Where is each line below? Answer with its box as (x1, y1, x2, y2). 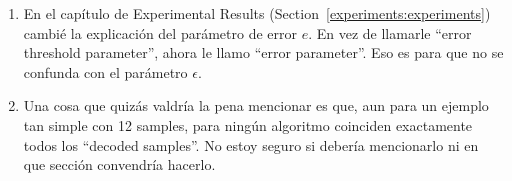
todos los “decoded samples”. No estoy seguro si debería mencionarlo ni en (23, 134, 479, 155)
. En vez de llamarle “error (308, 22, 472, 43)
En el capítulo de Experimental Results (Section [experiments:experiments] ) (23, 3, 491, 23)
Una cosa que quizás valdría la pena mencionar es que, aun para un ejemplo (23, 95, 489, 116)
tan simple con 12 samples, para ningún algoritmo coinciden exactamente (23, 114, 473, 135)
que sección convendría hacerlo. (23, 154, 216, 175)
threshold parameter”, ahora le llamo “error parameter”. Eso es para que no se (23, 42, 504, 63)
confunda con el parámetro (23, 61, 188, 82)
